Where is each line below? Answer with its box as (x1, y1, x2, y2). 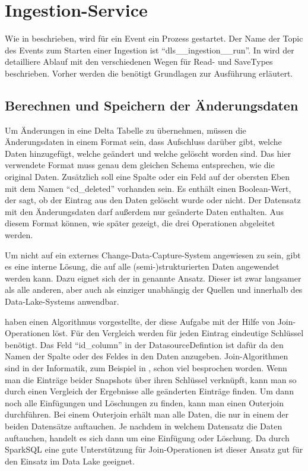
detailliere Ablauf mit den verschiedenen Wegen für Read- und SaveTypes (5, 55, 273, 68)
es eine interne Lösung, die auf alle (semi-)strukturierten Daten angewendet (5, 260, 280, 273)
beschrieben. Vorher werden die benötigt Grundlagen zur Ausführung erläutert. (5, 67, 293, 79)
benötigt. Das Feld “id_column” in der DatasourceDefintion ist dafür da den (5, 338, 284, 350)
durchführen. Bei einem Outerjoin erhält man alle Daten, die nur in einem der (5, 408, 289, 421)
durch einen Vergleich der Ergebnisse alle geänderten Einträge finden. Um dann (5, 385, 294, 397)
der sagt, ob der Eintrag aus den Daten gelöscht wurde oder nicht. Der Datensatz (5, 194, 301, 206)
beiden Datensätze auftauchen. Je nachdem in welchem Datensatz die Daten (5, 419, 282, 432)
